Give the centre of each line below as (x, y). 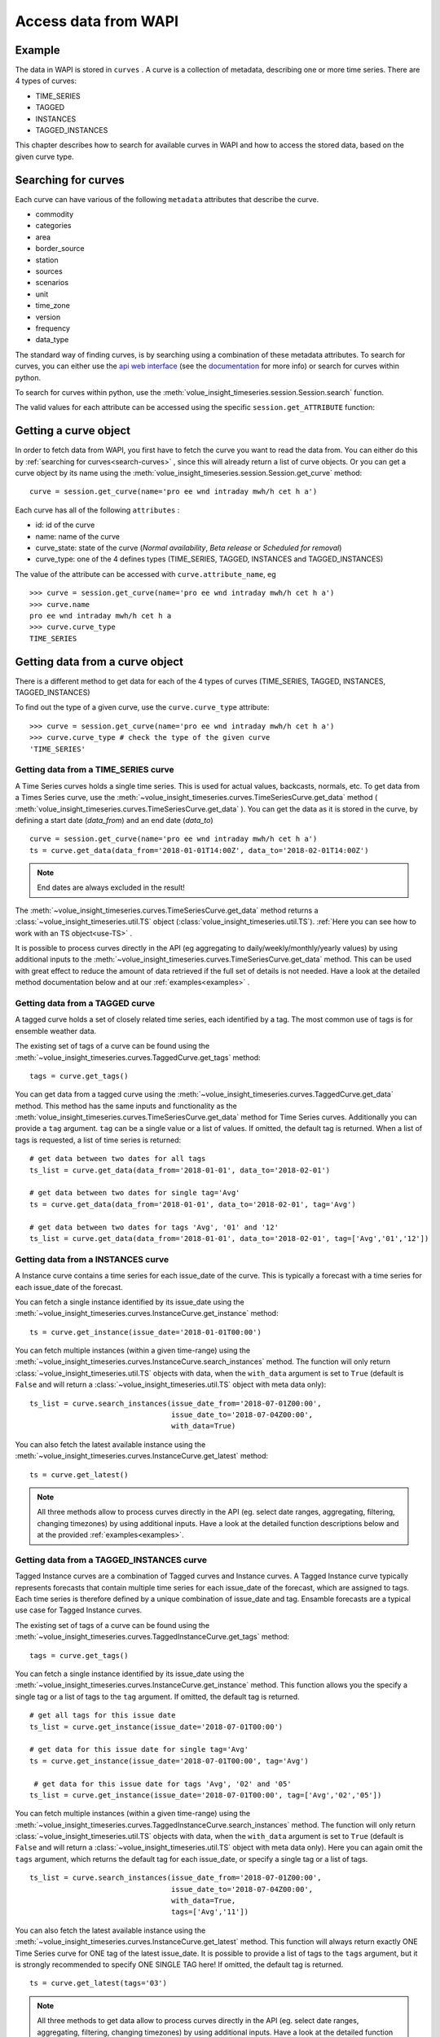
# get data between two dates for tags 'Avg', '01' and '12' (154, 1227)
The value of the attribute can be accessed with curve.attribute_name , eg (145, 574)
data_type (52, 340)
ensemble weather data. (56, 1031)
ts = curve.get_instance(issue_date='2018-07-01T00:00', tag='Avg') (169, 1761)
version (48, 317)
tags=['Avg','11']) (210, 1912)
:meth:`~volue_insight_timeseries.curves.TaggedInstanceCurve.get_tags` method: (152, 1637)
